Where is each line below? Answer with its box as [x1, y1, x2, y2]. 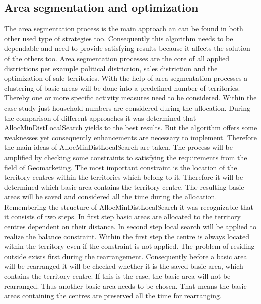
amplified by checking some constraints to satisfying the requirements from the [4, 151, 247, 162]
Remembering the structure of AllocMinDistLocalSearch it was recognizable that [4, 201, 253, 212]
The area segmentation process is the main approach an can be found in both [4, 23, 243, 34]
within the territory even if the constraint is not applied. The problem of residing [4, 241, 255, 251]
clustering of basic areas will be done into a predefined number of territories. [4, 82, 240, 93]
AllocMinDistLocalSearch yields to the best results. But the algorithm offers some [4, 122, 257, 133]
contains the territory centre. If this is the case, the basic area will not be [4, 271, 231, 281]
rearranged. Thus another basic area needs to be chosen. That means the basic [4, 280, 247, 291]
